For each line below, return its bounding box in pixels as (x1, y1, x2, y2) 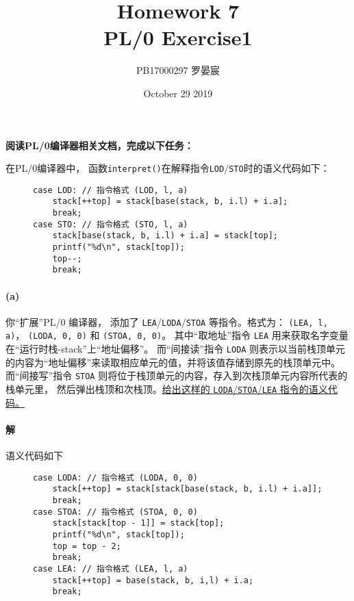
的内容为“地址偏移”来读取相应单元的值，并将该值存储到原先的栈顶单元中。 (5, 355, 341, 369)
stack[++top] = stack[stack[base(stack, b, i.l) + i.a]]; (52, 484, 323, 494)
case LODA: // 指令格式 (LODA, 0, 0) (33, 472, 198, 483)
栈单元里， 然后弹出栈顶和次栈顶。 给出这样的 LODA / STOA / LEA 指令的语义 (5, 382, 328, 396)
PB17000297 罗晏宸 (136, 63, 220, 77)
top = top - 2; (52, 541, 121, 551)
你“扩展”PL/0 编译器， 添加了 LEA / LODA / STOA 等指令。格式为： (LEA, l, (5, 314, 328, 329)
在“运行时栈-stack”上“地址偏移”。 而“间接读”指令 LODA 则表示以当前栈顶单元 (5, 342, 346, 356)
